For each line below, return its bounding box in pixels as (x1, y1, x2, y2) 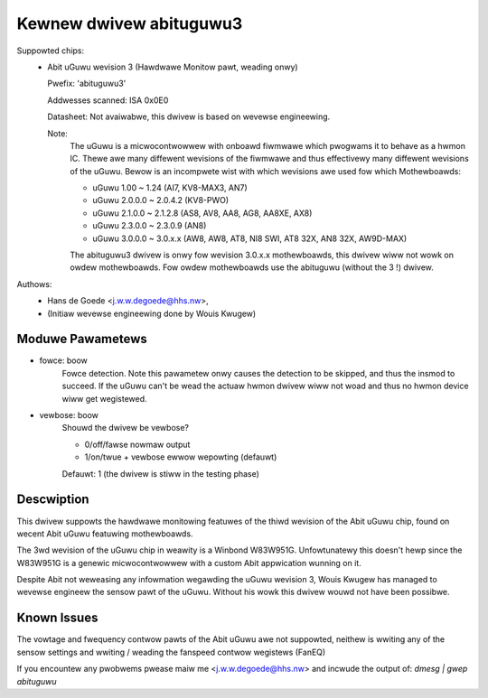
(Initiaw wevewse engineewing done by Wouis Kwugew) (47, 308, 257, 319)
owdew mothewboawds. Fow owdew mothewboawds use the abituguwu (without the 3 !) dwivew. (70, 262, 434, 273)
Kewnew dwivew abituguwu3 (16, 14, 243, 33)
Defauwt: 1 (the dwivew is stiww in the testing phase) (61, 468, 259, 479)
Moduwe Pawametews (16, 331, 148, 347)
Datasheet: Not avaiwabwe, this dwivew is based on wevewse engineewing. (47, 111, 331, 122)
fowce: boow (39, 355, 88, 366)
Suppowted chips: (16, 45, 85, 56)
